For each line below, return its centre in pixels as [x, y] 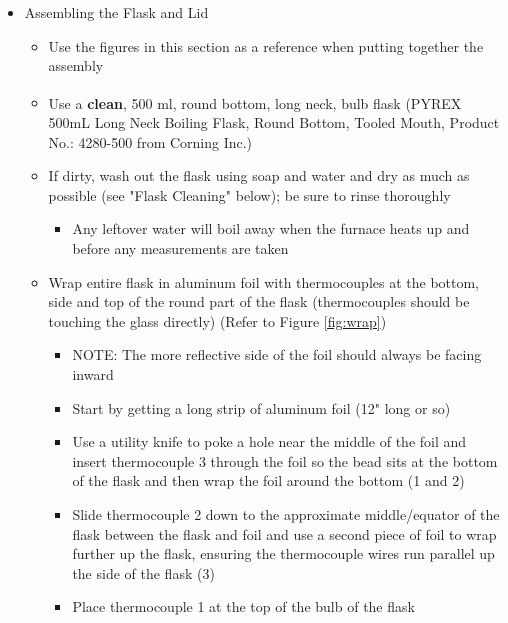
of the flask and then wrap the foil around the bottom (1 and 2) [268, 480]
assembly [76, 65]
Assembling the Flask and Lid [116, 12]
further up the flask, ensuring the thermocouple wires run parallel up [283, 553]
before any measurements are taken [180, 248]
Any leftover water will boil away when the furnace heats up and [271, 228]
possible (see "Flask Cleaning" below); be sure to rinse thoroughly [249, 194]
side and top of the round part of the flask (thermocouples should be [259, 301]
